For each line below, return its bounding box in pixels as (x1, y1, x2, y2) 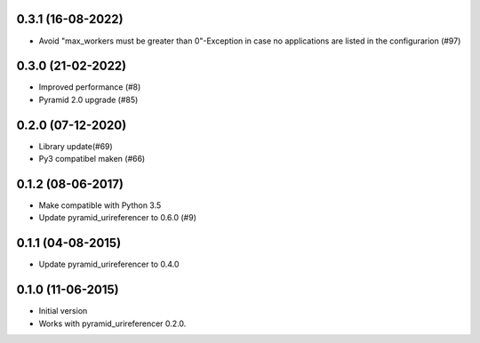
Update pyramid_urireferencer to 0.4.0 (38, 259, 180, 270)
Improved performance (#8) (38, 82, 141, 92)
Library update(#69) (38, 140, 113, 151)
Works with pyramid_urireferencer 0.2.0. (38, 318, 187, 329)
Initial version (38, 306, 88, 316)
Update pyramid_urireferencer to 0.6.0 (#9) (38, 212, 197, 223)
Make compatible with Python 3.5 (38, 200, 162, 211)
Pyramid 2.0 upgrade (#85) (38, 94, 139, 105)
